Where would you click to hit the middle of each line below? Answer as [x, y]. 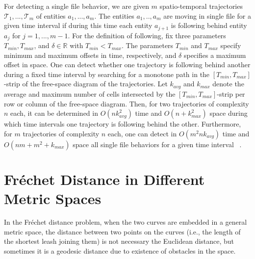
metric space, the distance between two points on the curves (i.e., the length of [122, 231]
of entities [51, 15]
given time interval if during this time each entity [78, 25]
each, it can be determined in [54, 113]
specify [231, 45]
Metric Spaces [53, 198]
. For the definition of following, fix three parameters [147, 35]
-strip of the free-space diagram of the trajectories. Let [86, 84]
